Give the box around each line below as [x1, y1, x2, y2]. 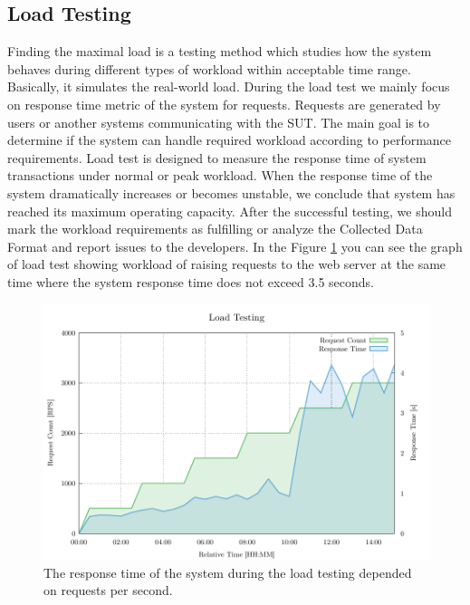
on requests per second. [43, 581, 173, 600]
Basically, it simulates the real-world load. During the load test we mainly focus [7, 77, 450, 96]
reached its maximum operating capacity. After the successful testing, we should [7, 201, 452, 220]
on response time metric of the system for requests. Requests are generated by [7, 94, 441, 113]
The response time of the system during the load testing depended [43, 562, 412, 581]
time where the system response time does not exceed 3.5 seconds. [7, 272, 374, 291]
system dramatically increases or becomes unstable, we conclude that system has [7, 183, 456, 202]
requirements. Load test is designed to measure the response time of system [7, 148, 427, 167]
